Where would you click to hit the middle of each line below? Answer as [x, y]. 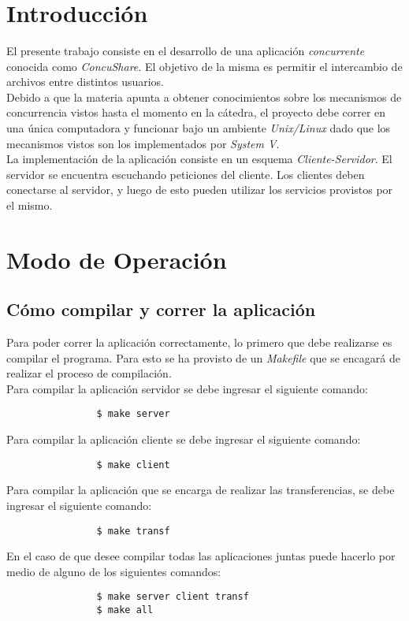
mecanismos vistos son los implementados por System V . [143, 143]
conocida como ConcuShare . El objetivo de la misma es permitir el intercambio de [204, 66]
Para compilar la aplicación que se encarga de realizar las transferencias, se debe [201, 490]
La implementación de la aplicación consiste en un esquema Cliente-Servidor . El [199, 159]
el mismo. [30, 205]
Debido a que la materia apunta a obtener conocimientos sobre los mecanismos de [204, 97]
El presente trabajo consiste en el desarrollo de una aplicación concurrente [186, 50]
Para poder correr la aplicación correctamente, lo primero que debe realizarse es [199, 342]
